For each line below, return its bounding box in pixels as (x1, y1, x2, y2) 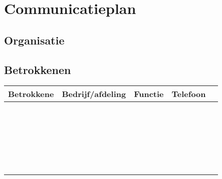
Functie (134, 88, 164, 100)
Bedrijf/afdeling (62, 88, 126, 100)
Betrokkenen (4, 61, 71, 77)
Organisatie (4, 32, 65, 47)
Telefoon (171, 88, 206, 100)
